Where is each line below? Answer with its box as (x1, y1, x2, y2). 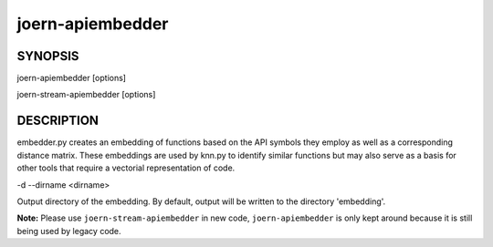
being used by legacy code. (16, 225, 122, 236)
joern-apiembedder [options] (16, 73, 127, 84)
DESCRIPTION (16, 113, 100, 129)
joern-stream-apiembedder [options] (16, 89, 156, 100)
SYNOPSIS (16, 48, 79, 64)
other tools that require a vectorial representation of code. (16, 162, 236, 173)
